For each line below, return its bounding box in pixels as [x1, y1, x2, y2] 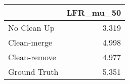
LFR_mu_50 [66, 7, 121, 18]
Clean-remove [8, 51, 56, 63]
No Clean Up [8, 22, 55, 33]
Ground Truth [8, 66, 59, 77]
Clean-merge [8, 36, 53, 48]
